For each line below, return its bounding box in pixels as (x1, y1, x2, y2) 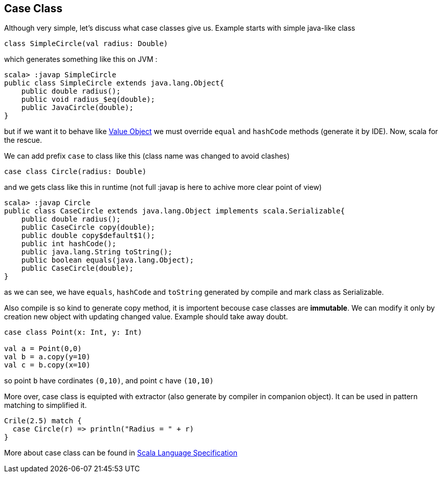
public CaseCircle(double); (21, 264, 134, 273)
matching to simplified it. (4, 401, 87, 410)
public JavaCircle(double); (21, 103, 134, 112)
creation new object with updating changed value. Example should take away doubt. (4, 312, 288, 321)
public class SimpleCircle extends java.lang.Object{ (4, 79, 224, 88)
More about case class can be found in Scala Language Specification (4, 448, 237, 458)
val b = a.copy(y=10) (4, 353, 91, 361)
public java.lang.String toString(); (21, 248, 172, 256)
